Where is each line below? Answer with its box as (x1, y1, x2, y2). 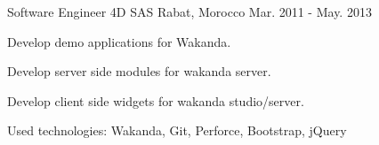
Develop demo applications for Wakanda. (7, 32, 231, 50)
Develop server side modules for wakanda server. (7, 62, 271, 80)
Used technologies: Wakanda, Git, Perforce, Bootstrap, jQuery (7, 121, 347, 140)
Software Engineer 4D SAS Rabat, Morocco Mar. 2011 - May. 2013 (7, 3, 372, 20)
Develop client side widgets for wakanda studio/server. (7, 91, 304, 110)
